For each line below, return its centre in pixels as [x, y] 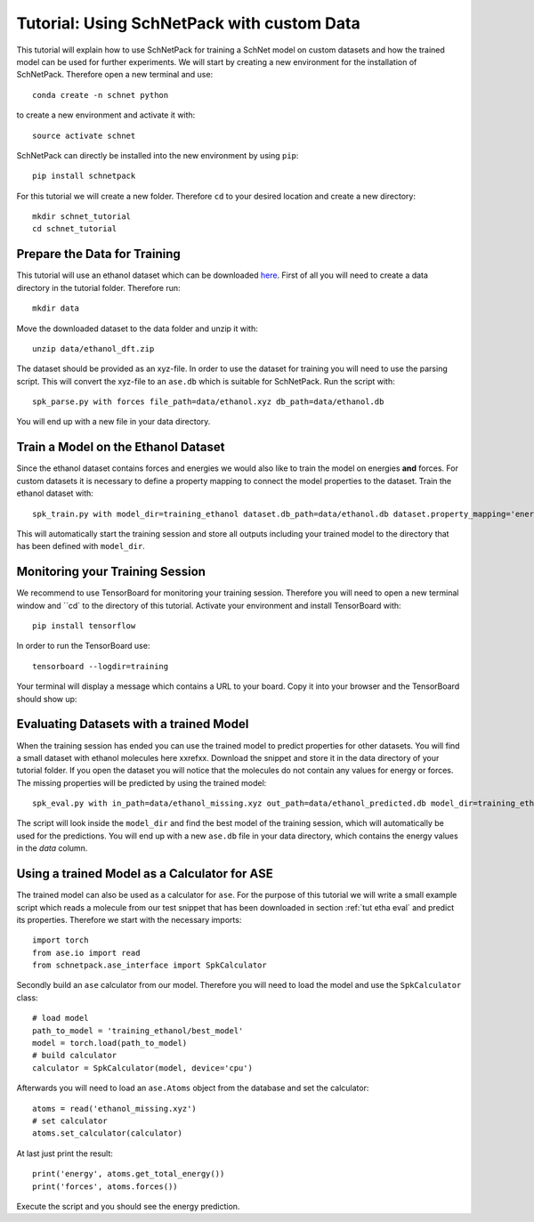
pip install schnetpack [84, 176]
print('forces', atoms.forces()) [105, 1186]
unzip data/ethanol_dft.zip [93, 348]
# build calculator [75, 1056]
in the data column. [52, 848]
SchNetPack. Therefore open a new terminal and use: [115, 75]
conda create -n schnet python [101, 95]
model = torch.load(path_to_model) [110, 1043]
